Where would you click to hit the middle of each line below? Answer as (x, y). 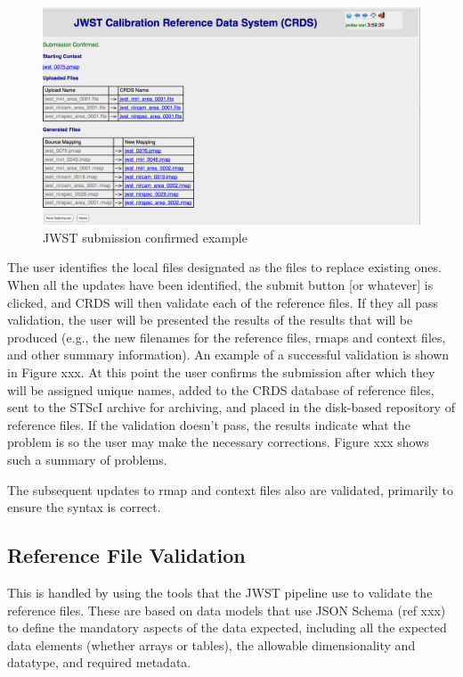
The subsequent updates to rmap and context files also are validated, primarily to (231, 489)
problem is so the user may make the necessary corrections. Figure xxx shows (218, 442)
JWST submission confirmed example (145, 237)
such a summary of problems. (87, 460)
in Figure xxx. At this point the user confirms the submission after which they (221, 372)
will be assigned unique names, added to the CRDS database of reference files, (221, 389)
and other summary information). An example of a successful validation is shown (228, 355)
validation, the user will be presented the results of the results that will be (210, 320)
